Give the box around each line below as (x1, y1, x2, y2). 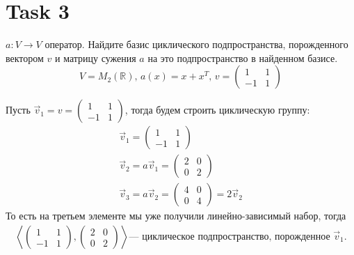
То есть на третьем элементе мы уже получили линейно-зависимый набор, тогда (6, 208, 346, 223)
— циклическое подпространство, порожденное (129, 232, 330, 242)
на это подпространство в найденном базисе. (147, 50, 338, 65)
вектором (6, 50, 44, 65)
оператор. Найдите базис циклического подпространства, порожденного (45, 37, 348, 52)
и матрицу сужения (55, 50, 136, 65)
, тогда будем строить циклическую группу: (124, 102, 310, 117)
